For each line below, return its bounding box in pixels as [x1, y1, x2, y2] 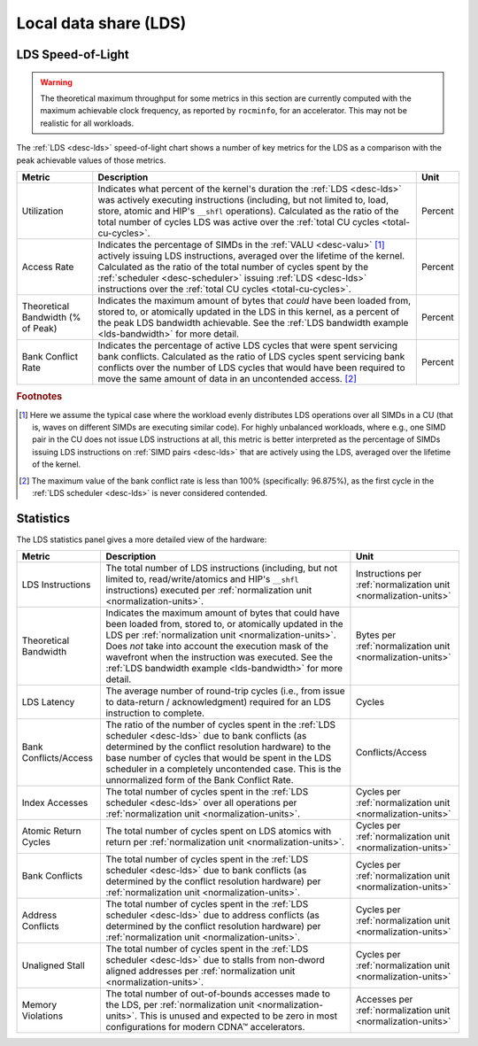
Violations [21, 1010, 64, 1022]
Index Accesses [21, 797, 89, 810]
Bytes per [355, 629, 397, 641]
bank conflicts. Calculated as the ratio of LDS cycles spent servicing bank [97, 350, 405, 362]
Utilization [21, 205, 64, 217]
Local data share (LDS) [16, 13, 187, 33]
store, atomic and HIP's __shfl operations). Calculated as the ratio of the [97, 205, 399, 217]
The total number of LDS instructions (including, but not [105, 562, 338, 575]
